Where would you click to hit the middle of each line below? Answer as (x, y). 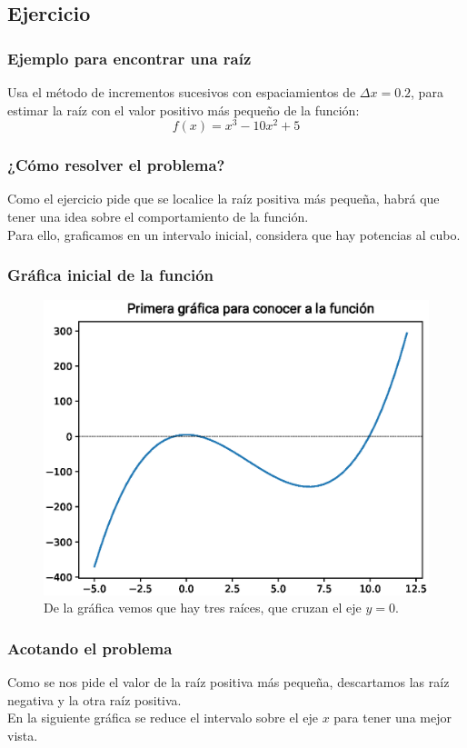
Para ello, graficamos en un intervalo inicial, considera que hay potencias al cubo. (234, 234)
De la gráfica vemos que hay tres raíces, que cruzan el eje (203, 608)
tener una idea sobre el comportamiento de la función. (158, 217)
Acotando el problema (90, 648)
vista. (23, 735)
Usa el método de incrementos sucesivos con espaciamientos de (182, 92)
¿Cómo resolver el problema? (116, 165)
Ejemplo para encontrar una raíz (129, 58)
